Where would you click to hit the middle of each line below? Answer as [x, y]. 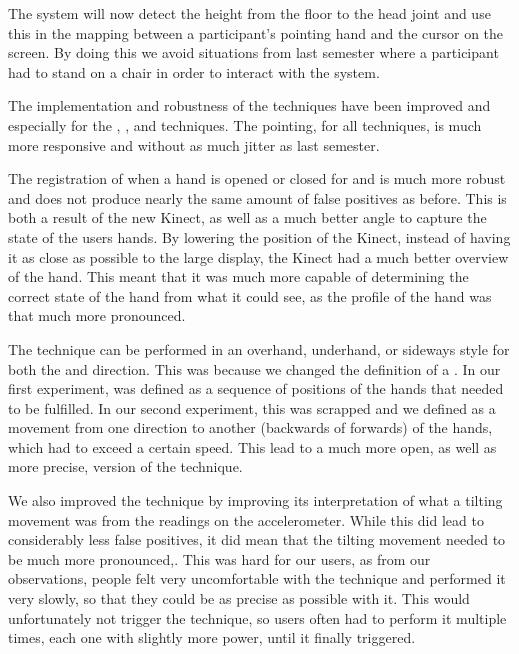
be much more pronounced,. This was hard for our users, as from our [219, 558]
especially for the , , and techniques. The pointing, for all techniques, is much [245, 124]
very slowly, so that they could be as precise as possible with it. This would [239, 598]
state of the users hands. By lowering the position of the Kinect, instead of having [259, 236]
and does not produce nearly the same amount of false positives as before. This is [257, 197]
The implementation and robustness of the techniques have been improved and [249, 105]
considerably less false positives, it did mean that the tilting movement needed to [257, 539]
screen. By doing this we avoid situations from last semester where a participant [253, 52]
